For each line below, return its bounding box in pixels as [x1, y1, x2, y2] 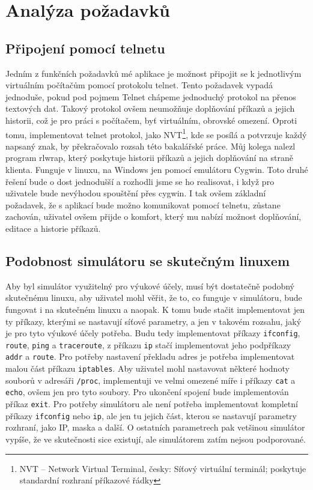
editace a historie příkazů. [5, 222, 101, 234]
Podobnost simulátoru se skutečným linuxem [5, 251, 290, 270]
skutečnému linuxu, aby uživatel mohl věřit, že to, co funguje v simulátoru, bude [5, 291, 302, 304]
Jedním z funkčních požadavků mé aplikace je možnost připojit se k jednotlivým [5, 67, 302, 79]
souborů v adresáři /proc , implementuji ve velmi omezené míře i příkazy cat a [5, 374, 296, 386]
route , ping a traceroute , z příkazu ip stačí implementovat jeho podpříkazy [5, 338, 291, 351]
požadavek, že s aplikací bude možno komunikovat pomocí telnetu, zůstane [5, 198, 281, 211]
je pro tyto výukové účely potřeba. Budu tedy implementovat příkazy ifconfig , [5, 327, 300, 339]
